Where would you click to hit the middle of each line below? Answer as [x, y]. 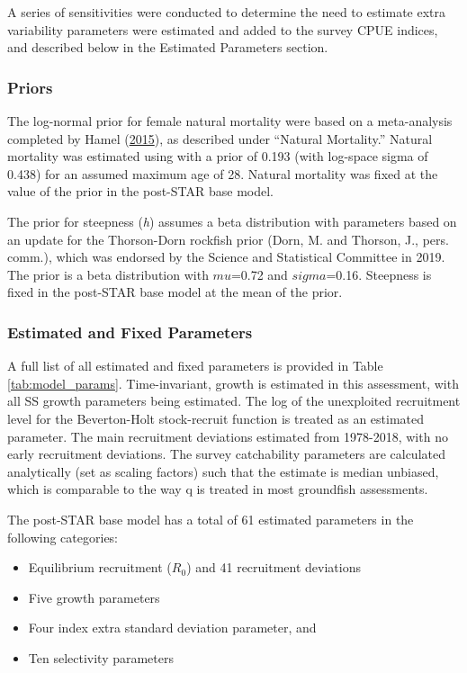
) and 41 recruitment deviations [274, 567]
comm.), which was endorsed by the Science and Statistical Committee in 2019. [226, 257]
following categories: [63, 537]
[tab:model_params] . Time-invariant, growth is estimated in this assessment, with [233, 383]
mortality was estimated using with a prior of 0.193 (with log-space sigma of [218, 156]
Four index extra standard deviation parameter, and [172, 628]
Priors [30, 87]
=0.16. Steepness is [379, 274]
